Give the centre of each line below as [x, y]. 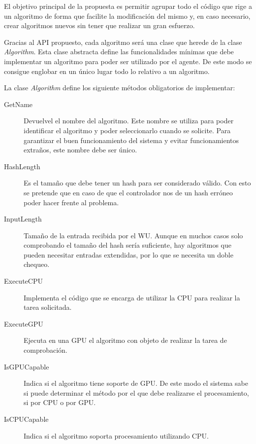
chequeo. [37, 264]
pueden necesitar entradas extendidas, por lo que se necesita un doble [128, 254]
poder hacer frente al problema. [71, 202]
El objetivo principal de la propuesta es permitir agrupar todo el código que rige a [128, 6]
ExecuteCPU [23, 281]
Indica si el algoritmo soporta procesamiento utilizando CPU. [116, 435]
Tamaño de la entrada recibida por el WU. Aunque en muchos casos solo [133, 235]
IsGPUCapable [27, 366]
